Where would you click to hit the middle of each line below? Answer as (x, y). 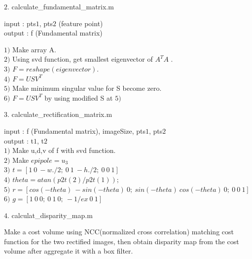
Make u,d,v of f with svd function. (64, 150)
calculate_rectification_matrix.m (62, 114)
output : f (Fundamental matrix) (53, 33)
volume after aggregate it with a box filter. (69, 251)
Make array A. (34, 49)
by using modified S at (79, 97)
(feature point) (81, 23)
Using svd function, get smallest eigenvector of (83, 59)
